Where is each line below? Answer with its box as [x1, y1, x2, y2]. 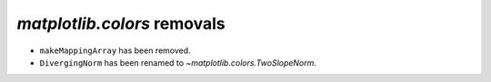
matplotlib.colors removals [16, 14, 226, 33]
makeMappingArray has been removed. [39, 45, 191, 56]
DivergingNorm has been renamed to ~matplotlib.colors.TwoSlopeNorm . [39, 57, 317, 68]
